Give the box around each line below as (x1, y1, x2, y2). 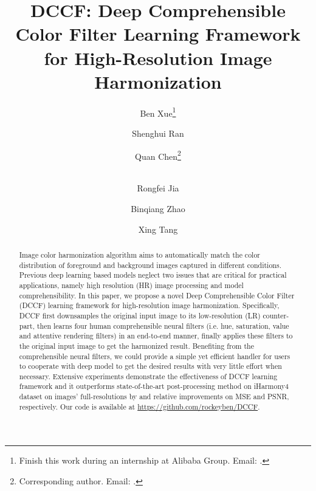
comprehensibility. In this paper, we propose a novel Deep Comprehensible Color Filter (19, 290, 295, 300)
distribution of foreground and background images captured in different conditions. (19, 259, 281, 270)
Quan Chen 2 (135, 148, 181, 162)
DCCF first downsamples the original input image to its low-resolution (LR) (19, 310, 261, 320)
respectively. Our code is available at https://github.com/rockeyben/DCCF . (19, 401, 260, 411)
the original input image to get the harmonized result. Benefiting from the (19, 340, 254, 351)
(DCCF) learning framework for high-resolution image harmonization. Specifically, (19, 300, 280, 311)
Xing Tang (138, 222, 178, 235)
